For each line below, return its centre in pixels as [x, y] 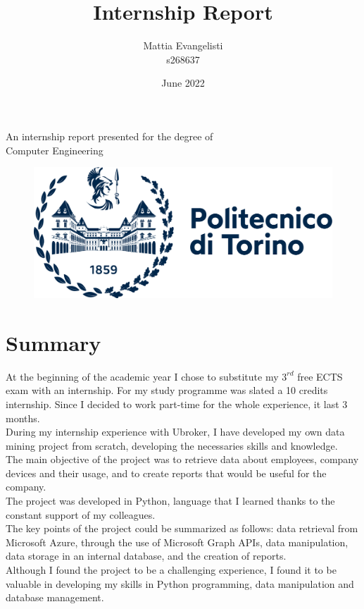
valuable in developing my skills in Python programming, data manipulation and [180, 583]
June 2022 [183, 83]
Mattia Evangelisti [183, 45]
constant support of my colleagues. [81, 514]
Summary [54, 342]
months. [23, 418]
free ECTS [320, 376]
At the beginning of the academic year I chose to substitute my [142, 376]
